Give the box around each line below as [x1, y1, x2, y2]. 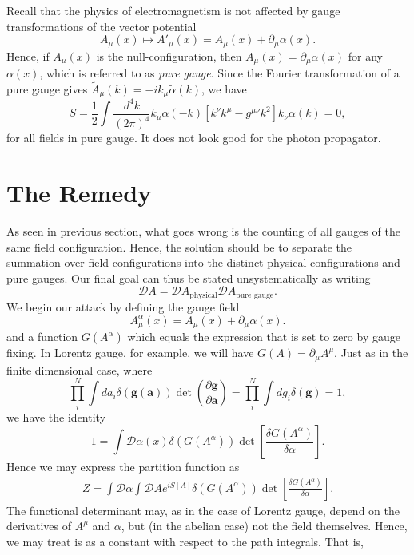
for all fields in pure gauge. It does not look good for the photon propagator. [6, 129, 381, 146]
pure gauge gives [6, 80, 88, 97]
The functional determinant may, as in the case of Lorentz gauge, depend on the [6, 501, 400, 518]
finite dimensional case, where [6, 361, 153, 378]
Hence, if [6, 47, 50, 64]
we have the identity [6, 408, 106, 425]
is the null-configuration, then [96, 47, 242, 64]
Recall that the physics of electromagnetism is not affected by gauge [6, 2, 340, 18]
